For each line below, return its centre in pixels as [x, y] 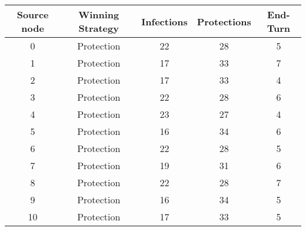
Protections [224, 21]
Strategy [99, 28]
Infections [164, 21]
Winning [99, 14]
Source [33, 14]
